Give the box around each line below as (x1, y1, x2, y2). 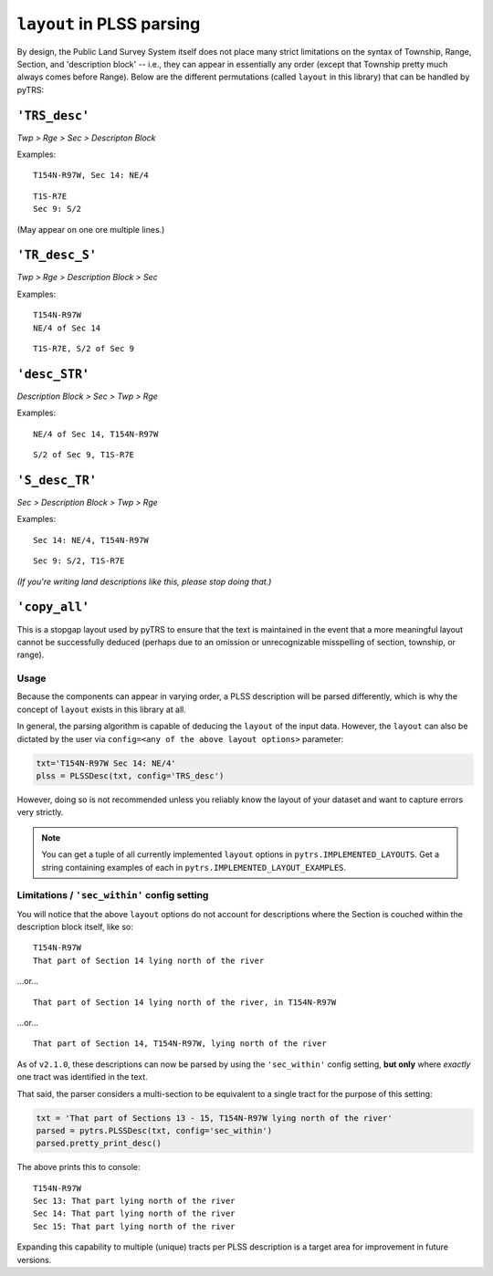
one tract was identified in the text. (16, 1072, 148, 1083)
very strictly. (16, 807, 64, 818)
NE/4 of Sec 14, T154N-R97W (33, 429, 159, 439)
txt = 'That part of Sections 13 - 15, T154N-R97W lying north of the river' (36, 1113, 393, 1123)
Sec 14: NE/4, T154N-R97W (33, 535, 150, 545)
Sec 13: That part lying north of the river (33, 1196, 236, 1207)
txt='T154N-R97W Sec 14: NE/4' (36, 758, 177, 769)
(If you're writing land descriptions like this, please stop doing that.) (16, 576, 272, 587)
